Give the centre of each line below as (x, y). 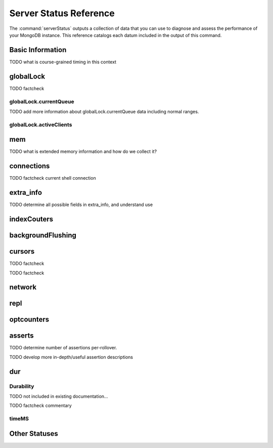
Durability (22, 386)
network (23, 287)
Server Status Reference (62, 13)
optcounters (29, 320)
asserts (21, 336)
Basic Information (38, 50)
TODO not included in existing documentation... (59, 396)
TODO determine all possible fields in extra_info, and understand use (81, 205)
